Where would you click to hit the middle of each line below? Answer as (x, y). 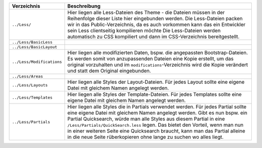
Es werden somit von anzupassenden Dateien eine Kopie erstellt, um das (150, 59)
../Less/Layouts (30, 85)
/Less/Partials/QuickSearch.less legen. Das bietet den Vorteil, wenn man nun (155, 125)
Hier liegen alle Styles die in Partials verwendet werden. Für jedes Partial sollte (157, 107)
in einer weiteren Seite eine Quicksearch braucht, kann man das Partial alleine (156, 131)
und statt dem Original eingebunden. (109, 71)
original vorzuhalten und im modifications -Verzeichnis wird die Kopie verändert (158, 65)
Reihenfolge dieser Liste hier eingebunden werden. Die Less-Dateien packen (155, 18)
